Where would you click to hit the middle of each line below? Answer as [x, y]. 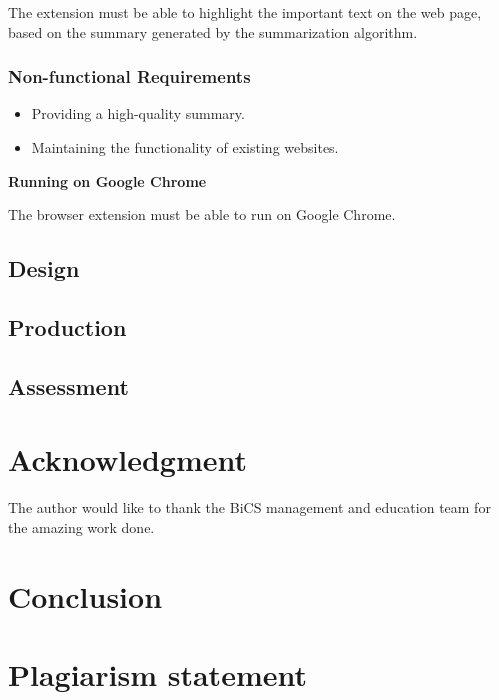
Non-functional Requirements [129, 76]
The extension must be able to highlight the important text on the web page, [245, 12]
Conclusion [85, 595]
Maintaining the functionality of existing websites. [185, 147]
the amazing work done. [81, 526]
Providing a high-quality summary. [138, 113]
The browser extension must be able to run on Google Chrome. [202, 214]
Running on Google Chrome [107, 180]
